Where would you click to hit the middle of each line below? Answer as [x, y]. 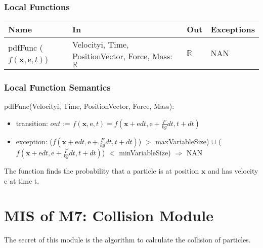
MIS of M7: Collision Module [109, 215]
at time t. [24, 180]
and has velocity [233, 171]
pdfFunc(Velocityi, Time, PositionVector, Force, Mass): [89, 106]
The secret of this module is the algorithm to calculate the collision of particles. [127, 240]
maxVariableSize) [182, 141]
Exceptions [233, 29]
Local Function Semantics [57, 87]
